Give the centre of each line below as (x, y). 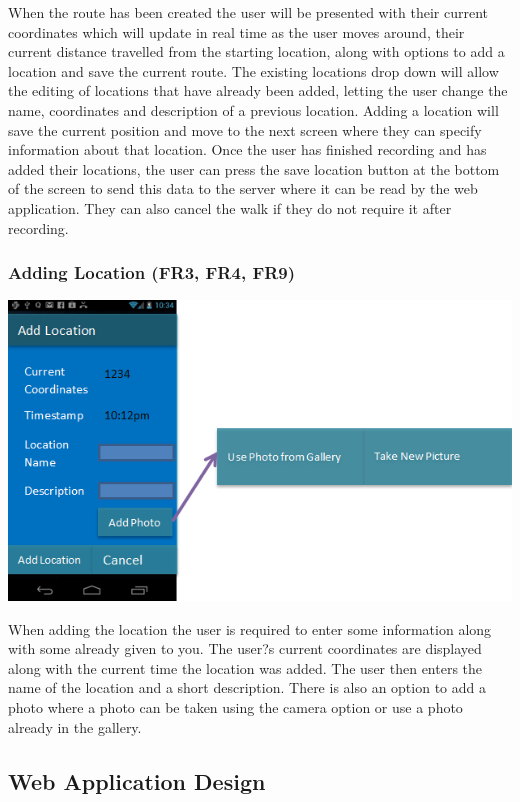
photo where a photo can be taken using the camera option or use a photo (235, 706)
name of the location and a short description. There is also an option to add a (247, 687)
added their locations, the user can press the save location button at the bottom (254, 168)
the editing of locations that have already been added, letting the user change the (258, 90)
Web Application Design (137, 780)
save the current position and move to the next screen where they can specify (245, 129)
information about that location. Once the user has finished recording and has (247, 149)
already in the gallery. (75, 726)
